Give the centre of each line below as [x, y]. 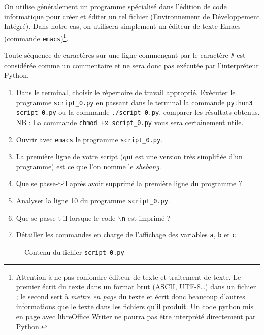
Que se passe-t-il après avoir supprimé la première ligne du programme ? [129, 183]
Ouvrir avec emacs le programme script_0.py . [89, 139]
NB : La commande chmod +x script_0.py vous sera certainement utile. [130, 122]
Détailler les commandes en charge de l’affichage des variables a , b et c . [127, 235]
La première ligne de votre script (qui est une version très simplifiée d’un [129, 156]
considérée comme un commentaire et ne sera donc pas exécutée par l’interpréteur [131, 65]
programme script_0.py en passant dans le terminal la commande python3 [134, 102]
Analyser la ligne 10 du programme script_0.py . [93, 200]
